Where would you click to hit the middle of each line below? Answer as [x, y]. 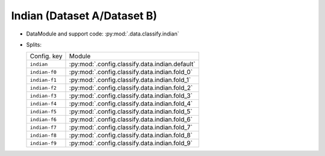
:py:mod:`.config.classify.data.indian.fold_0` [131, 72]
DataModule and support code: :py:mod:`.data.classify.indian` [103, 34]
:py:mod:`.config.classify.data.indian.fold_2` [131, 88]
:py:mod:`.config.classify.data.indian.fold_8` [131, 136]
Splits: [34, 45]
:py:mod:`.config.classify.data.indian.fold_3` [131, 96]
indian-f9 [43, 143]
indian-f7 [43, 127]
